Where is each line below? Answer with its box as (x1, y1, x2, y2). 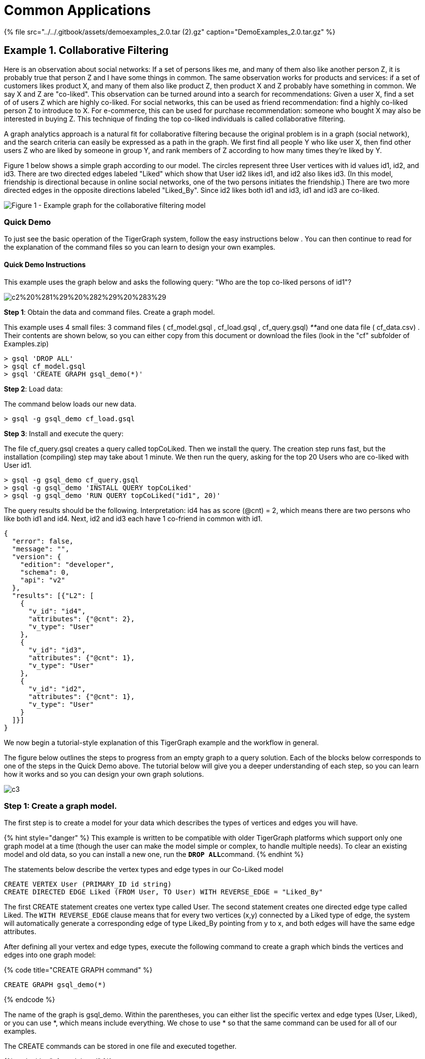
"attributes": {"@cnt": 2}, (28, 615, 135, 623)
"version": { (12, 552, 62, 561)
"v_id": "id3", (28, 646, 86, 654)
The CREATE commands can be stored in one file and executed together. (4, 1042, 237, 1051)
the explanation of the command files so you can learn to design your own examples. (4, 243, 276, 252)
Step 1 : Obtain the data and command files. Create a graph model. (4, 307, 215, 316)
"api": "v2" (20, 576, 65, 584)
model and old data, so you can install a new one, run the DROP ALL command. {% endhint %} (4, 850, 304, 859)
